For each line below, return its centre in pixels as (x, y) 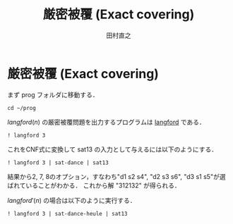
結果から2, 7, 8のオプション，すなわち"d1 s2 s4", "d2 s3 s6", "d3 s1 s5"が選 (116, 176)
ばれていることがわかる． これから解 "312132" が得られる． (94, 185)
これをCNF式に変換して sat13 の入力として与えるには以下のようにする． (112, 149)
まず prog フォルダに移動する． (53, 94)
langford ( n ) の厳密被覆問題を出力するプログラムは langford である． (107, 122)
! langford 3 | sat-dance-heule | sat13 (68, 213)
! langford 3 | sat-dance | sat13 (58, 163)
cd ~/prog (22, 108)
